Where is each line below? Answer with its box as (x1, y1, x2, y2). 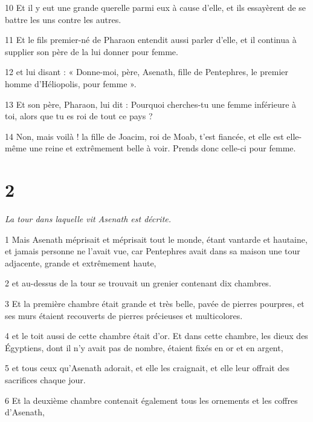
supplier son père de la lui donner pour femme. (5, 45, 178, 58)
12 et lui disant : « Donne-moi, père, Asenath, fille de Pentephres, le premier (5, 65, 288, 78)
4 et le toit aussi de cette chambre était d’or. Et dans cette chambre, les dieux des (5, 329, 308, 342)
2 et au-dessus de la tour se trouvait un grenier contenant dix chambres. (5, 277, 271, 289)
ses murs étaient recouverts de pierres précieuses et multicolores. (5, 309, 243, 321)
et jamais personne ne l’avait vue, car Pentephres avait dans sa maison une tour (5, 245, 300, 257)
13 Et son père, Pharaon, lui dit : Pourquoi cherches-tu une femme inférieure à (5, 97, 297, 110)
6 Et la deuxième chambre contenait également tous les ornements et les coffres (5, 394, 298, 406)
